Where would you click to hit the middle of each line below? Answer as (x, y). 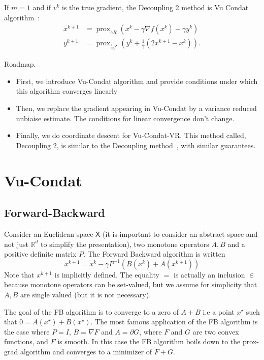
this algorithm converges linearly (67, 91)
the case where (27, 331)
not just (16, 244)
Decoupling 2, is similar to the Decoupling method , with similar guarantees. (136, 145)
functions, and (26, 341)
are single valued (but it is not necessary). (86, 294)
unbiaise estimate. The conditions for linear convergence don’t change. (125, 118)
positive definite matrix (40, 254)
